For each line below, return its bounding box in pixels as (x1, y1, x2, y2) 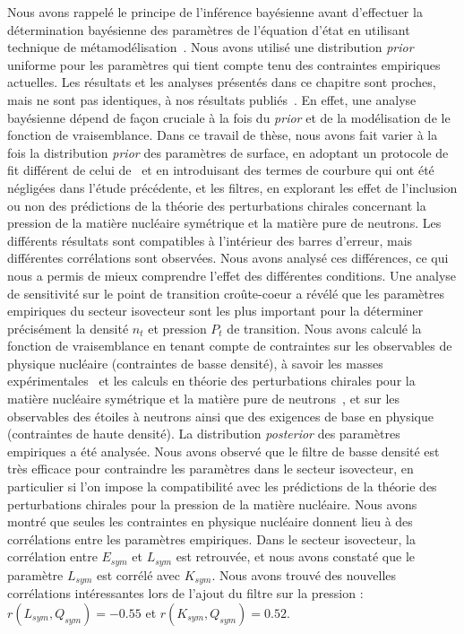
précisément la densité (7, 318, 129, 337)
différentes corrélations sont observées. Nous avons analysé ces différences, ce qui (7, 248, 449, 267)
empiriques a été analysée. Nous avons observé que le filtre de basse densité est (7, 441, 440, 460)
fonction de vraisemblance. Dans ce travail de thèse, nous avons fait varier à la (7, 126, 438, 144)
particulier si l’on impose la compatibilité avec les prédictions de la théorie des (7, 477, 437, 496)
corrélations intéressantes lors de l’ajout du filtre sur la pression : (7, 584, 364, 603)
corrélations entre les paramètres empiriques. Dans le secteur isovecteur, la (7, 529, 416, 548)
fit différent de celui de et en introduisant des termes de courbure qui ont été (7, 161, 434, 179)
